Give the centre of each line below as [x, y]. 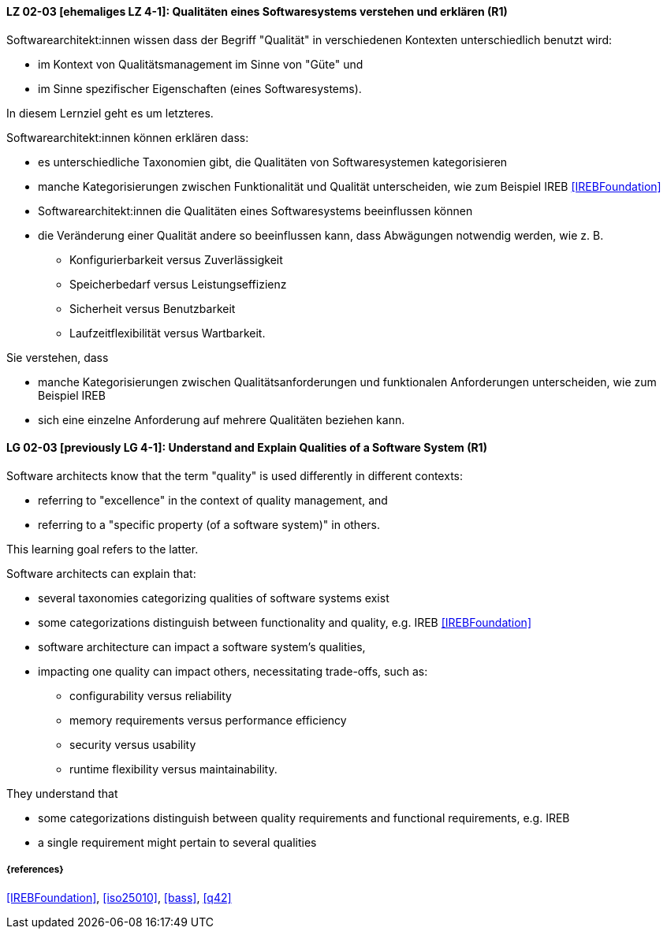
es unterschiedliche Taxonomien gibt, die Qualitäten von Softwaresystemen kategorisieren [273, 162]
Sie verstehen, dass [58, 357]
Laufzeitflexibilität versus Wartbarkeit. [168, 333]
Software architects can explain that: [101, 573]
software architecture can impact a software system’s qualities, [202, 646]
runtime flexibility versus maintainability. [173, 769]
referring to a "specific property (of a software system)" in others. [209, 524]
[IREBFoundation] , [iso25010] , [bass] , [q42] [119, 897]
